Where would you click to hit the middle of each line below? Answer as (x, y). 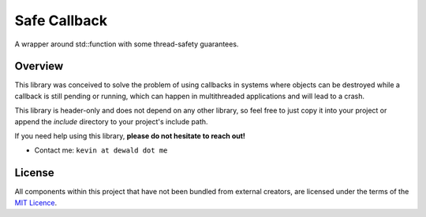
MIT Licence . (36, 202)
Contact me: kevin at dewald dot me (101, 150)
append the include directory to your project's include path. (111, 121)
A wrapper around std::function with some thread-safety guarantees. (127, 44)
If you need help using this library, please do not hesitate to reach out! (130, 136)
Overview (39, 66)
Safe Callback (61, 20)
